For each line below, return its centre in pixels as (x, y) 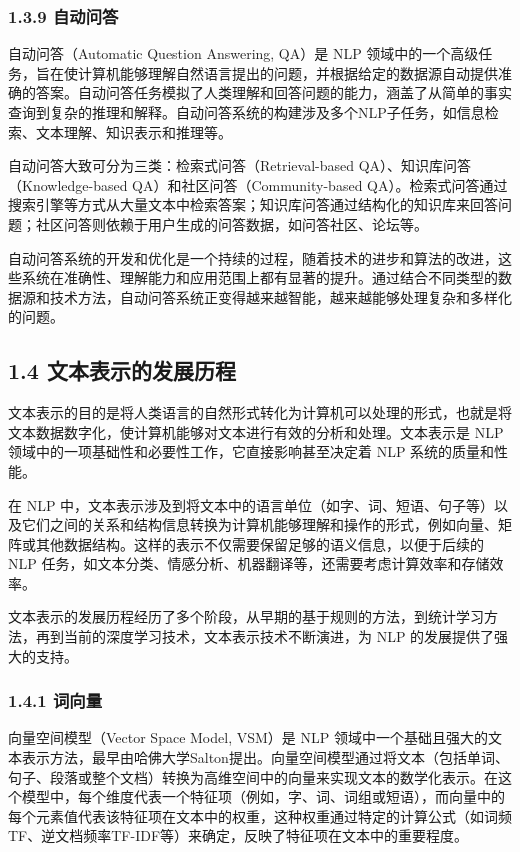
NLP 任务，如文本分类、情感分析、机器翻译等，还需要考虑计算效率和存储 (249, 563)
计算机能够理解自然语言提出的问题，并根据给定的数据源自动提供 (287, 72)
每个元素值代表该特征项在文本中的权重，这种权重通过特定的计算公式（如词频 (260, 815)
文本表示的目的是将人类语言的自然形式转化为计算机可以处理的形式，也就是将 (260, 412)
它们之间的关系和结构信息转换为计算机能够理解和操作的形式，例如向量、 (259, 524)
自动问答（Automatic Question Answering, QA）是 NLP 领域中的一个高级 (243, 53)
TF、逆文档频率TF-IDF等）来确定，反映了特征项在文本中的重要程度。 (238, 835)
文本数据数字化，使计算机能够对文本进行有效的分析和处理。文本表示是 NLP (256, 431)
